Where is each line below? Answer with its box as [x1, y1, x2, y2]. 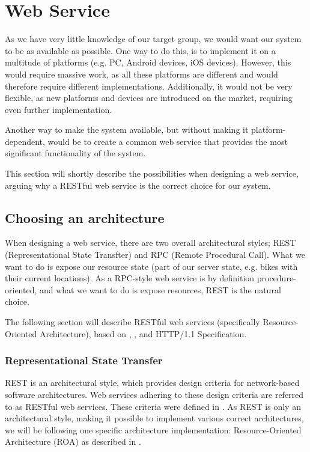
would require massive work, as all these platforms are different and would [5, 67, 278, 80]
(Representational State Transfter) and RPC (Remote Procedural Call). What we [5, 248, 305, 261]
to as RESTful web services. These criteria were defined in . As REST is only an [5, 400, 301, 412]
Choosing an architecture [5, 208, 165, 227]
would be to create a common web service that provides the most [47, 135, 288, 147]
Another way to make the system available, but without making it [5, 123, 249, 136]
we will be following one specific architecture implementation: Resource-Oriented [5, 423, 302, 436]
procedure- [257, 272, 296, 284]
